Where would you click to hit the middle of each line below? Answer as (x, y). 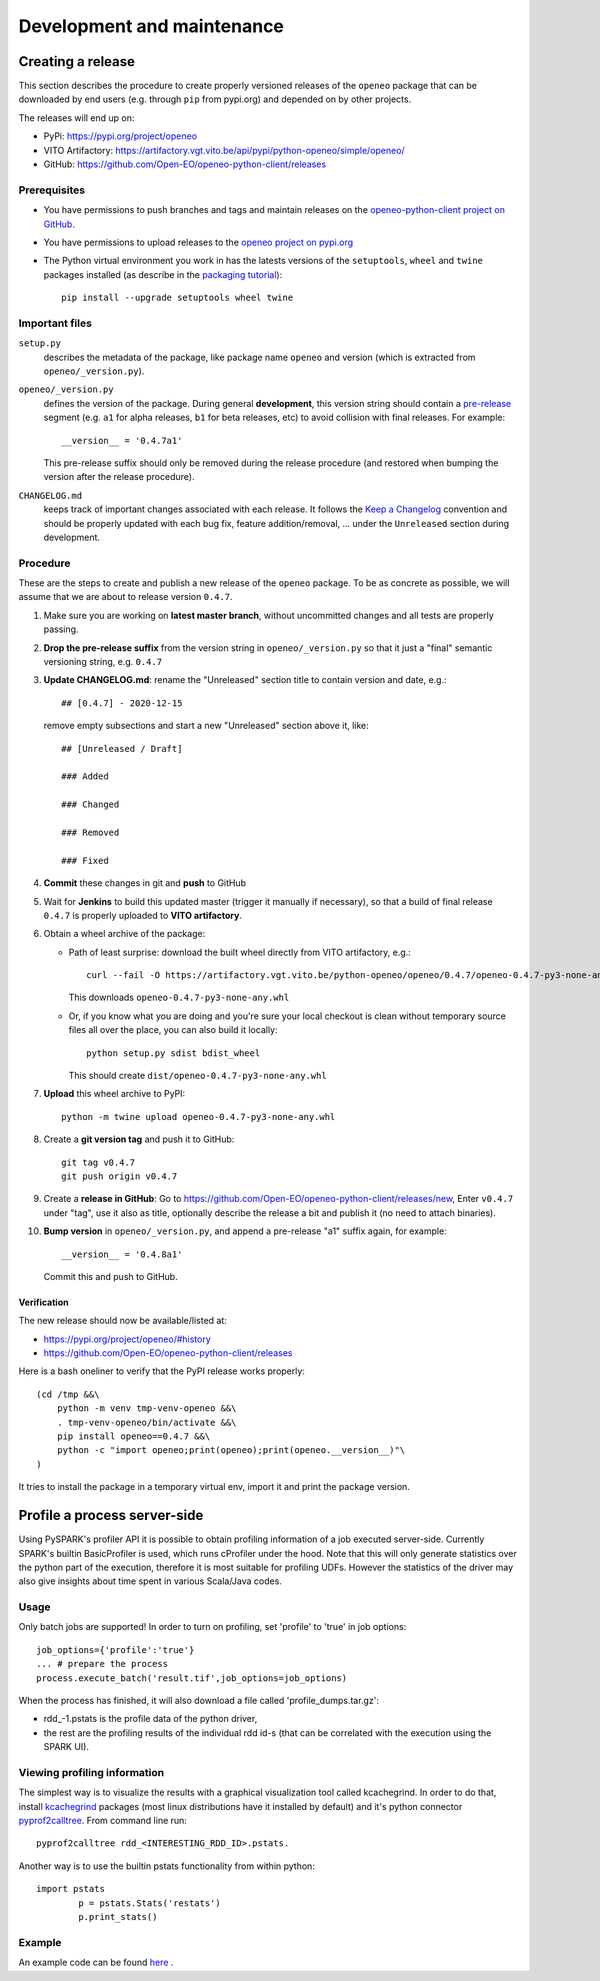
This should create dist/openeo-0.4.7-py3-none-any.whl (197, 1076)
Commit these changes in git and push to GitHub (145, 883)
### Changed (90, 804)
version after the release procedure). (119, 477)
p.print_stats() (118, 1917)
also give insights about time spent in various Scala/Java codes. (150, 1581)
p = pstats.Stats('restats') (150, 1903)
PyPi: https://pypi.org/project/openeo (120, 136)
